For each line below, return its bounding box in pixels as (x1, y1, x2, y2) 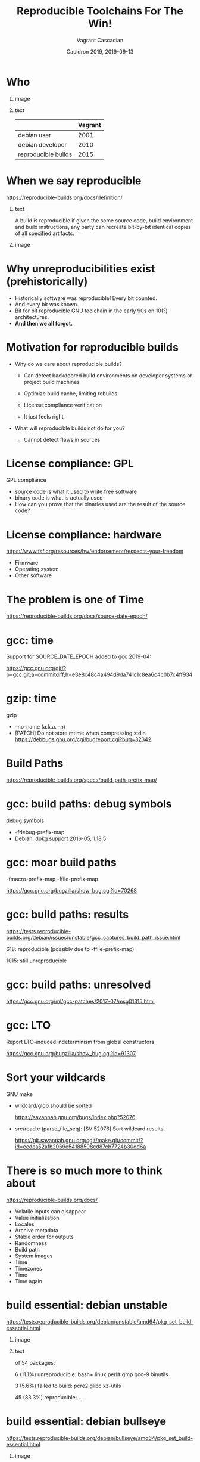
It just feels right (23, 413, 64, 420)
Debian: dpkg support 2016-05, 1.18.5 (14, 835, 106, 842)
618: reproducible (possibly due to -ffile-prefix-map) (6, 945, 135, 952)
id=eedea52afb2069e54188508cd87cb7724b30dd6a (14, 1143, 146, 1150)
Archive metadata (14, 1226, 58, 1234)
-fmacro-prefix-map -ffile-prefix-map (6, 875, 98, 882)
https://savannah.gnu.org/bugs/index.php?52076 (14, 1113, 136, 1120)
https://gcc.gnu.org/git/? (6, 665, 67, 672)
